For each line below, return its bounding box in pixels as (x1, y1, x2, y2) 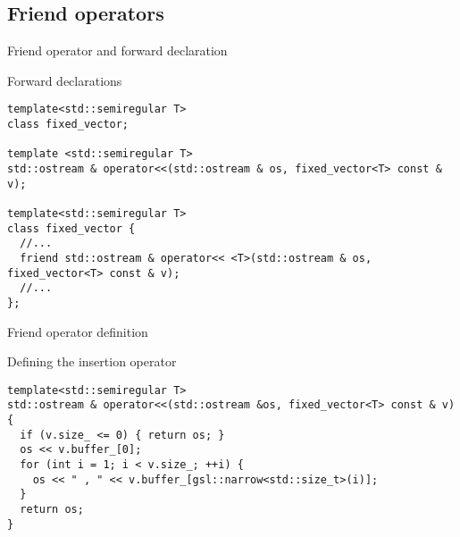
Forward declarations (7, 71, 122, 89)
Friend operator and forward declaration (7, 41, 228, 60)
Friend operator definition (7, 322, 148, 340)
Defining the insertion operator (7, 352, 177, 371)
